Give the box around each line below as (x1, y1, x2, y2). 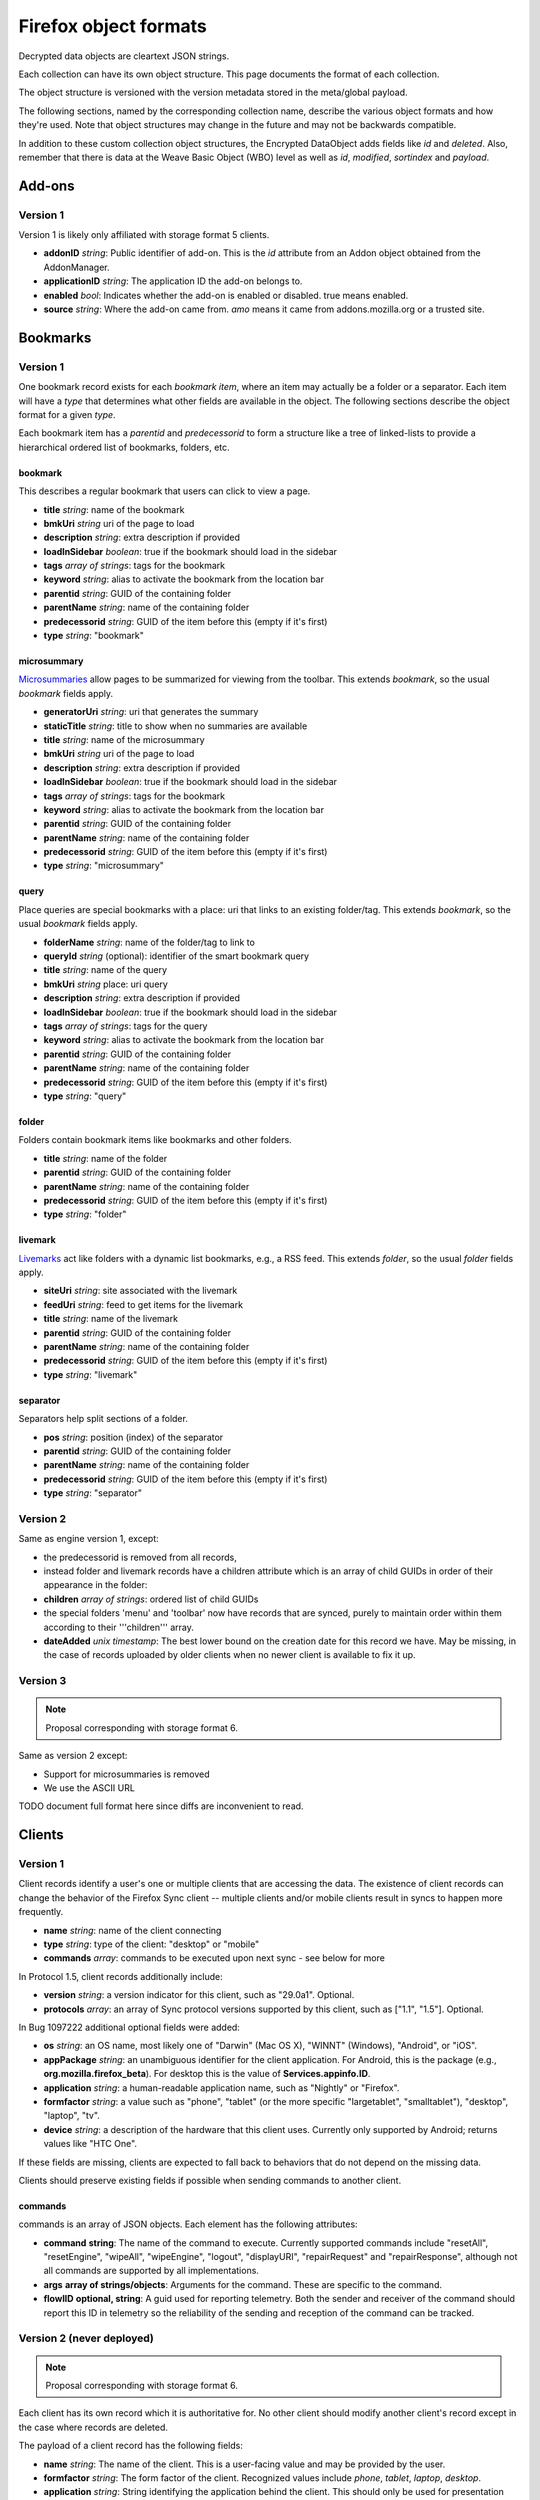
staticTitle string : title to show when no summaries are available (43, 720, 308, 732)
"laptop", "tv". (43, 2110, 100, 2122)
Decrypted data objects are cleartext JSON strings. (18, 50, 230, 62)
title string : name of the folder (43, 1152, 168, 1164)
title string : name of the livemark (43, 1313, 179, 1325)
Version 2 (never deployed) (18, 2331, 154, 2345)
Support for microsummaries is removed (43, 1768, 210, 1780)
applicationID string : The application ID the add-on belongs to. (43, 275, 303, 287)
